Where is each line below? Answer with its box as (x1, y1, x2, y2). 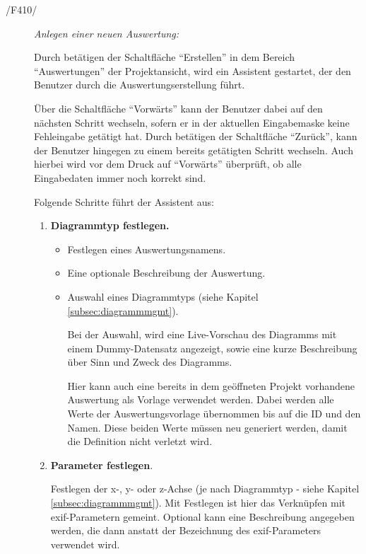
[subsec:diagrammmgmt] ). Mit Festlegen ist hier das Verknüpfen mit (50, 495, 346, 510)
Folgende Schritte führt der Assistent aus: (34, 194, 214, 209)
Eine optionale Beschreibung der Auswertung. (67, 265, 266, 280)
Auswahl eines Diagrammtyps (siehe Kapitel (67, 289, 259, 304)
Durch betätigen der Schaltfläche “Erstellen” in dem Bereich (34, 50, 295, 64)
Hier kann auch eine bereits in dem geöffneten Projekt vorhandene (67, 378, 355, 393)
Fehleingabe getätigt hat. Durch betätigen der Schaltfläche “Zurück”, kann (34, 129, 358, 144)
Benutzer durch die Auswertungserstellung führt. (34, 77, 245, 92)
